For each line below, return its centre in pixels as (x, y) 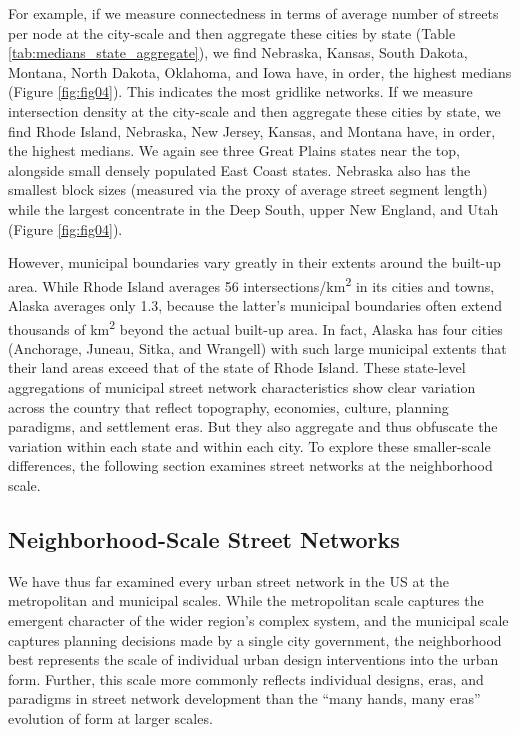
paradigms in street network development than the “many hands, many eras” (244, 698)
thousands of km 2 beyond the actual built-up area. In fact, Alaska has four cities (255, 327)
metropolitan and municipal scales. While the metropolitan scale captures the (246, 600)
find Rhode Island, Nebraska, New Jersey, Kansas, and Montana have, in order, (252, 130)
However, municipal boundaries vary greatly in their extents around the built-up (254, 262)
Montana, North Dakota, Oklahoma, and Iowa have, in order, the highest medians (260, 71)
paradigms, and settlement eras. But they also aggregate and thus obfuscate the (253, 426)
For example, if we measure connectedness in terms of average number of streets (253, 13)
